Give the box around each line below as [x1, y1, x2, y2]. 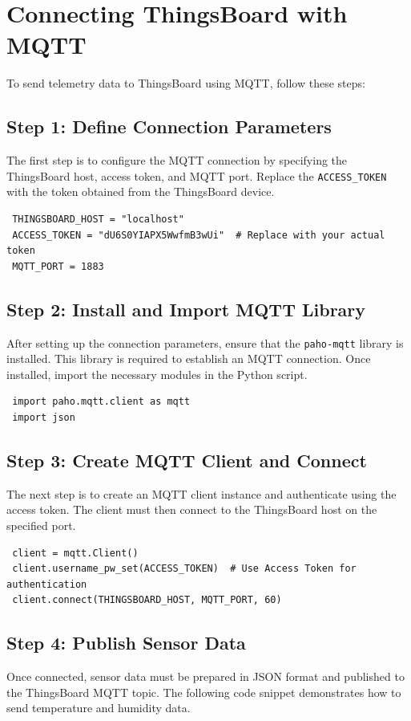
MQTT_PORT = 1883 [12, 260, 104, 272]
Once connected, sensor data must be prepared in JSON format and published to [6, 668, 405, 685]
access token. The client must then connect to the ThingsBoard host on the [6, 501, 377, 518]
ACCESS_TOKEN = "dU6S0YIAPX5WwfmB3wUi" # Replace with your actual [12, 229, 385, 241]
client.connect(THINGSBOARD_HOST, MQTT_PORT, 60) [12, 594, 282, 606]
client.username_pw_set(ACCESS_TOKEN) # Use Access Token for [12, 563, 357, 575]
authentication [6, 578, 87, 590]
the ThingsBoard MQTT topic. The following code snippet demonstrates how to [6, 683, 401, 700]
